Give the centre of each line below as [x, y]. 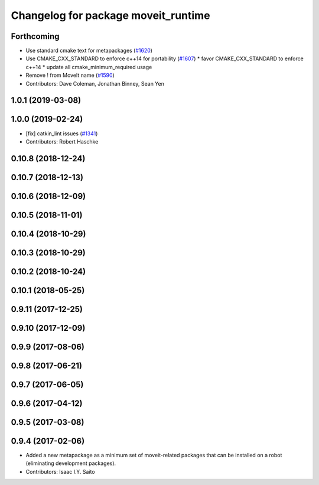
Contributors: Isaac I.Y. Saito [60, 471]
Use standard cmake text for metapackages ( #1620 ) [89, 51]
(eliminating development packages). [71, 463]
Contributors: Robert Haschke [62, 141]
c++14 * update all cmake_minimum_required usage [89, 67]
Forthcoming [35, 36]
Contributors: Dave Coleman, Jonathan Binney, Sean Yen [95, 83]
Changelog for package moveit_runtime [110, 15]
